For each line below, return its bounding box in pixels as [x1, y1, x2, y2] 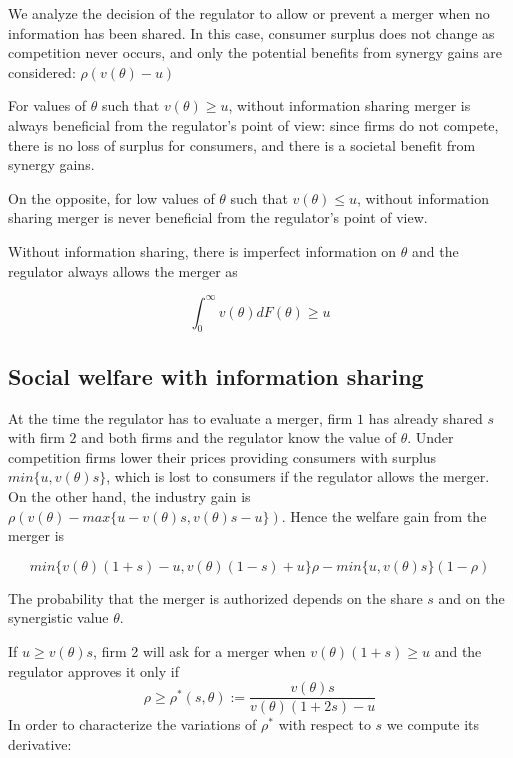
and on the [438, 587, 505, 608]
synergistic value [8, 607, 109, 628]
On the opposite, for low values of [8, 187, 215, 208]
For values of [8, 95, 87, 116]
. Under [407, 427, 454, 448]
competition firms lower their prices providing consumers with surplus [8, 446, 437, 467]
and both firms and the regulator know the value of [81, 427, 396, 448]
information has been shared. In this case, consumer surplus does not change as [8, 22, 495, 43]
